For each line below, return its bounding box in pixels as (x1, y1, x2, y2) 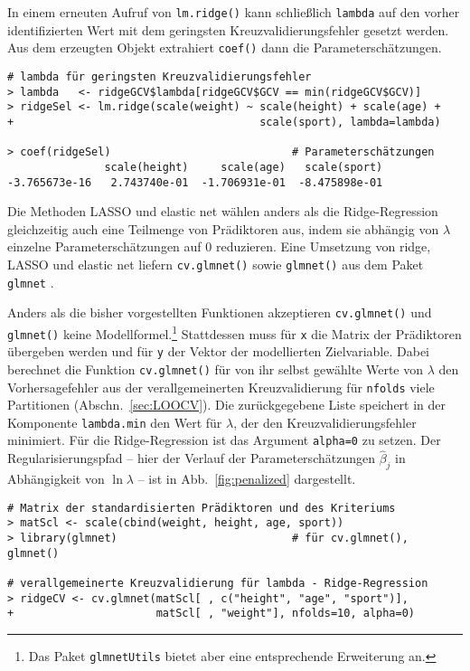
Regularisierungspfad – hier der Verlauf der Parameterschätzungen (7, 449, 375, 468)
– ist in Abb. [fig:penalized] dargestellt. (137, 469, 356, 488)
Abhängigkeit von (7, 469, 105, 488)
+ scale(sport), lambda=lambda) (7, 115, 441, 128)
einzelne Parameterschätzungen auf (7, 237, 202, 256)
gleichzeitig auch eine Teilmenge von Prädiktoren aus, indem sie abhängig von (7, 219, 439, 238)
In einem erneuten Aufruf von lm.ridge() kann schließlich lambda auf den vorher (7, 3, 460, 21)
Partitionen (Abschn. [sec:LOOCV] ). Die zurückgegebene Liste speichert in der (7, 395, 446, 414)
